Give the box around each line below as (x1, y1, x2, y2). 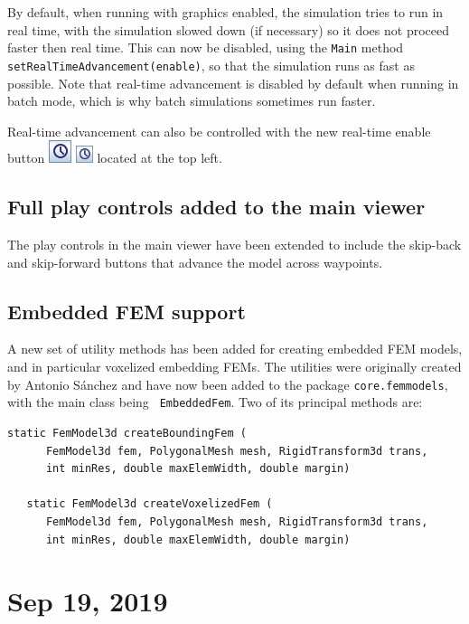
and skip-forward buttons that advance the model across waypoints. (7, 252, 383, 271)
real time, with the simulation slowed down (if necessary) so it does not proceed (7, 20, 449, 39)
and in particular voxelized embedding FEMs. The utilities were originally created (7, 357, 462, 376)
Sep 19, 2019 (7, 582, 168, 619)
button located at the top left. (7, 148, 222, 167)
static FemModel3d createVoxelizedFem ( (26, 497, 273, 511)
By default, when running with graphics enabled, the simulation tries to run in (7, 3, 444, 21)
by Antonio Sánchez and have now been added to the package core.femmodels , (7, 374, 448, 393)
